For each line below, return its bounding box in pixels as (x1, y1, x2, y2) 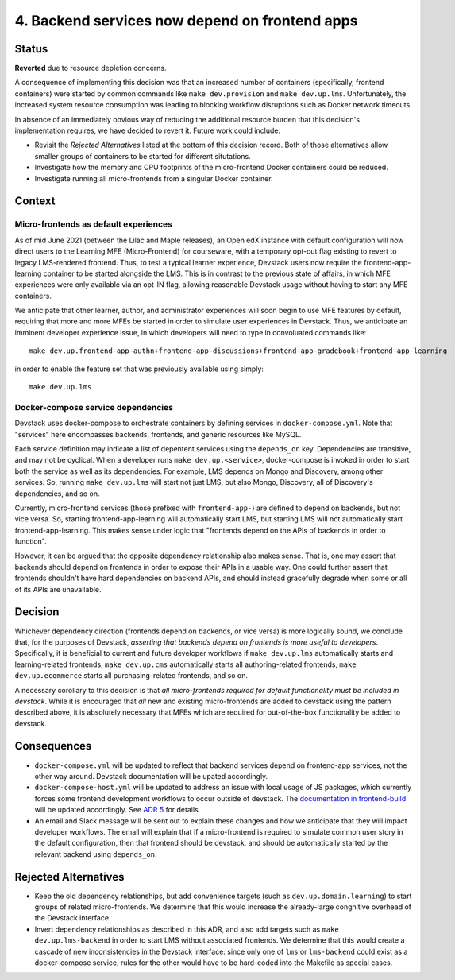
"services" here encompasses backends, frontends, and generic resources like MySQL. (14, 429, 302, 439)
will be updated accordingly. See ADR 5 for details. (34, 805, 201, 815)
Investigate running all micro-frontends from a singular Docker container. (34, 173, 273, 183)
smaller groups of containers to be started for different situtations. (34, 151, 252, 161)
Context (14, 195, 56, 208)
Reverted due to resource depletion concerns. (14, 64, 167, 73)
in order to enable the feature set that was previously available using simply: (14, 364, 264, 374)
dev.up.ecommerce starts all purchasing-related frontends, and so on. (14, 671, 248, 680)
